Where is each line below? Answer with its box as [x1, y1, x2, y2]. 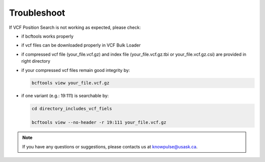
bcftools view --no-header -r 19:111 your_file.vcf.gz [31, 120, 166, 125]
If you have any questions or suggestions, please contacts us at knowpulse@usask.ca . [22, 143, 198, 149]
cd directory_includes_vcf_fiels [31, 106, 112, 112]
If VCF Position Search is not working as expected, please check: [9, 24, 141, 30]
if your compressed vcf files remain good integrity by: [21, 67, 130, 73]
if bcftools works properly [21, 33, 74, 39]
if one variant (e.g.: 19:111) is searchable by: [21, 93, 109, 99]
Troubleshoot [9, 7, 66, 18]
